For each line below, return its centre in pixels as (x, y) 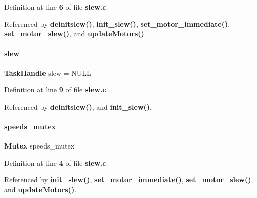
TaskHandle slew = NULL (48, 72)
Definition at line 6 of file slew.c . (56, 7)
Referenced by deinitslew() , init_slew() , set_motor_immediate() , (117, 23)
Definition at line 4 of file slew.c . (56, 162)
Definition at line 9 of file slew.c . (56, 90)
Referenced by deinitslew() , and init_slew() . (78, 106)
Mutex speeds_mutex (39, 146)
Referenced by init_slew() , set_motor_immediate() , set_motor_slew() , (129, 180)
